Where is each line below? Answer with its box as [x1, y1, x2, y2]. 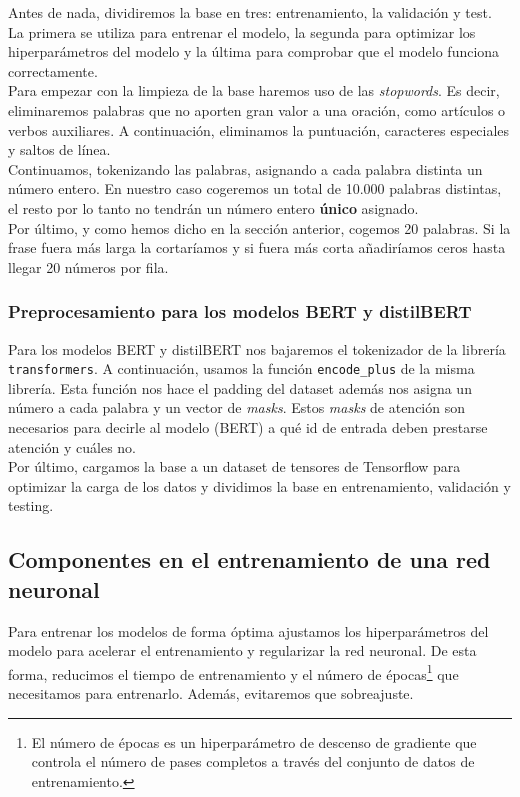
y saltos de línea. [8, 139, 111, 160]
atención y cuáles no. [8, 436, 137, 457]
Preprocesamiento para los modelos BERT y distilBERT [8, 299, 472, 324]
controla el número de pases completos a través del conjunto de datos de [31, 751, 475, 772]
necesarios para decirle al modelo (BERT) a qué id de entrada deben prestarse [8, 416, 488, 437]
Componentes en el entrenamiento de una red [8, 544, 491, 575]
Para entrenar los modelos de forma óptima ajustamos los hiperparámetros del [8, 620, 489, 641]
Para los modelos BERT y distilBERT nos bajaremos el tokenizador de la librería [8, 338, 506, 359]
